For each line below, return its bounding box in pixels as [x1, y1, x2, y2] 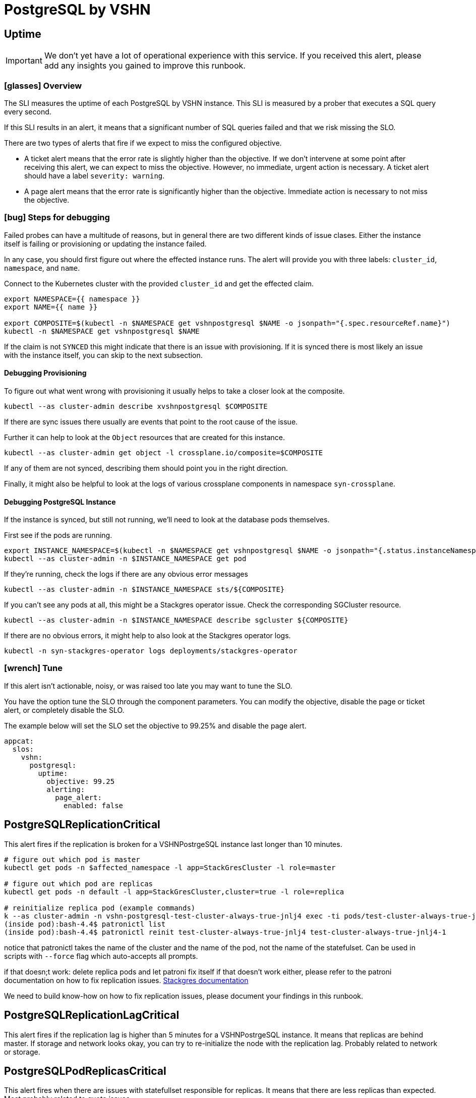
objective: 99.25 [46, 777, 115, 785]
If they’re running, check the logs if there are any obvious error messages [4, 570, 248, 579]
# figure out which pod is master [4, 855, 140, 864]
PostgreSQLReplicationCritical [4, 818, 160, 831]
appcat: [4, 737, 34, 745]
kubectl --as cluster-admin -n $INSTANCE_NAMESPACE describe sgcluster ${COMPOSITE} [4, 616, 348, 625]
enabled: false [64, 801, 124, 810]
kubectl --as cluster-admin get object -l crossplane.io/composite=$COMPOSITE [4, 448, 323, 457]
